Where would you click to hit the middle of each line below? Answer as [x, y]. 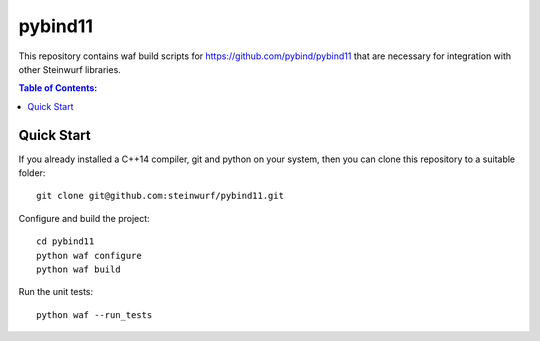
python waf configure [89, 255]
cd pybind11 [65, 241]
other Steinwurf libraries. [70, 69]
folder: [32, 173]
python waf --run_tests [94, 314]
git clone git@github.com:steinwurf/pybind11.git [160, 196]
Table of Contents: [58, 88]
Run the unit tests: [56, 292]
